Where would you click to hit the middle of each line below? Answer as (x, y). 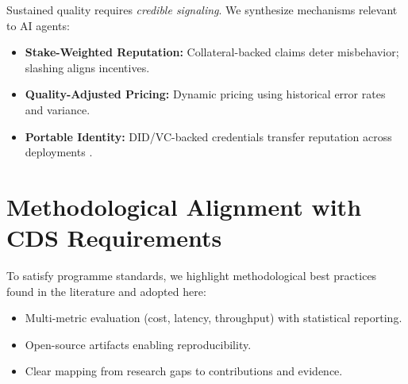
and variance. (58, 109)
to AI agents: (38, 25)
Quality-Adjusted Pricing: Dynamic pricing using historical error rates (205, 94)
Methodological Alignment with (184, 206)
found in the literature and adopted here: (106, 291)
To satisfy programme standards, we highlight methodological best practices (192, 276)
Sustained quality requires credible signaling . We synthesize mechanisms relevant (202, 10)
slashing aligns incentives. (87, 67)
